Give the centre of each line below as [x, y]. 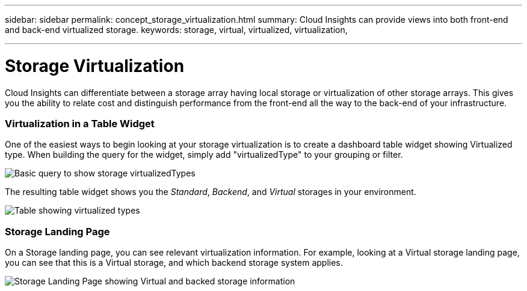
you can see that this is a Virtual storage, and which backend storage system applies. [174, 262]
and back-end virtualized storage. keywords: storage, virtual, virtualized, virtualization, [176, 30]
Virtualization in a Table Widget [80, 123]
